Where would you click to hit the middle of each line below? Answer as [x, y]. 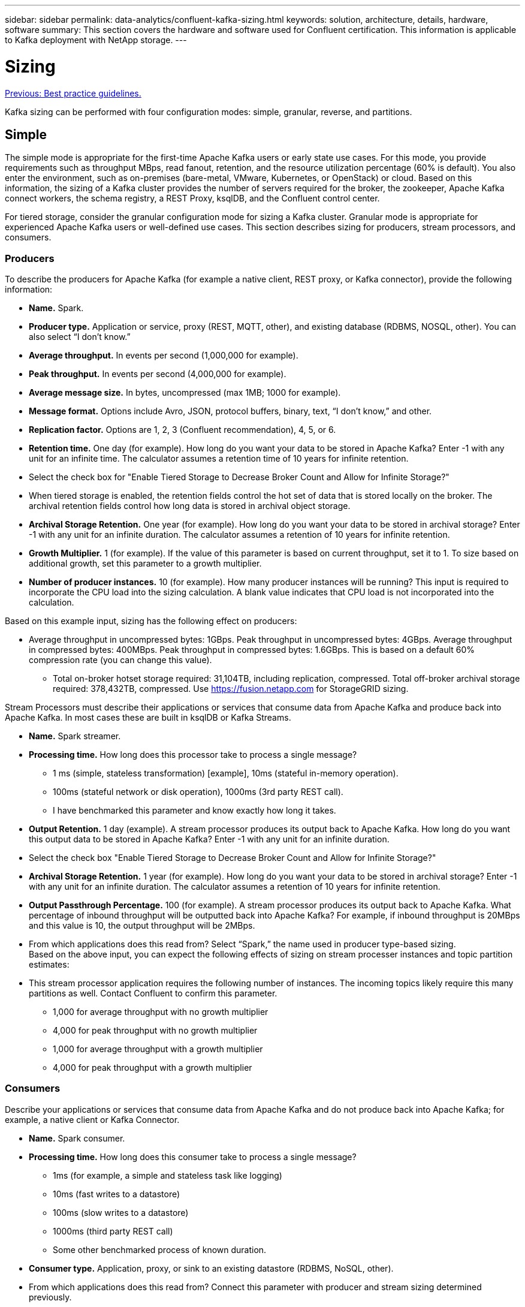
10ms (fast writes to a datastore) [117, 1194]
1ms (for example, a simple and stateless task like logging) [168, 1175]
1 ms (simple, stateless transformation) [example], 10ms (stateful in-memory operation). [226, 773]
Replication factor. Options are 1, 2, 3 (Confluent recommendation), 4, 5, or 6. [182, 430]
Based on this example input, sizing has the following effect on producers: [151, 621]
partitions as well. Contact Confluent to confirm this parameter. [153, 993]
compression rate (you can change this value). [120, 660]
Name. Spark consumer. [77, 1138]
